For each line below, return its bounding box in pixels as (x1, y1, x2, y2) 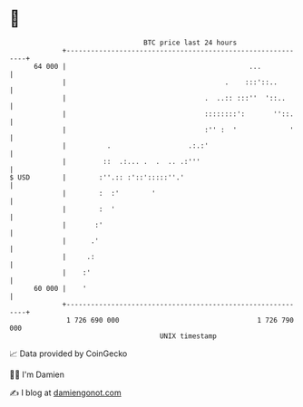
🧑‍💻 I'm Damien (9, 369, 65, 380)
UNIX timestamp (159, 331, 218, 341)
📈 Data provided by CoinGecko (9, 348, 128, 359)
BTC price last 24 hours (143, 38, 238, 47)
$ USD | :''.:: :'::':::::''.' (9, 172, 184, 182)
